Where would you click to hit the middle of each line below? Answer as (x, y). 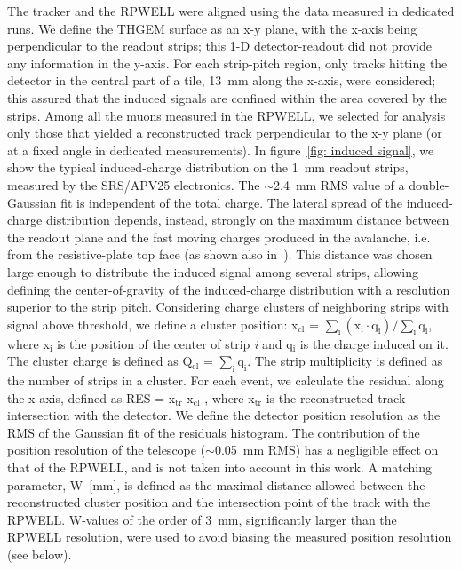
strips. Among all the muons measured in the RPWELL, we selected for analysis (227, 115)
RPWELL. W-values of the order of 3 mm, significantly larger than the (202, 519)
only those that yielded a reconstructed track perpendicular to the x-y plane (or (225, 133)
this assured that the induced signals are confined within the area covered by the (227, 97)
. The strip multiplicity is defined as (345, 361)
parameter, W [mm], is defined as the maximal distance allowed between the (216, 484)
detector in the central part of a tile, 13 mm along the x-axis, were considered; (222, 80)
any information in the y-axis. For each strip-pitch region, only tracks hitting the (227, 63)
